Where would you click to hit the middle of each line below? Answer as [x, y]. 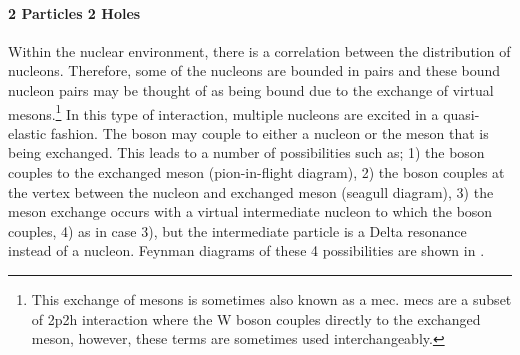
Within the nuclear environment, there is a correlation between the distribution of [259, 50]
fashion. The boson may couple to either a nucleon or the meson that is [269, 132]
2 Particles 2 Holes [74, 12]
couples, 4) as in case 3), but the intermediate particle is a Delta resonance [237, 230]
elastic [27, 132]
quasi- [461, 113]
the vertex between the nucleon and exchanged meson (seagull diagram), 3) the [251, 191]
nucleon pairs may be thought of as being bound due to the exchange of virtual [251, 89]
